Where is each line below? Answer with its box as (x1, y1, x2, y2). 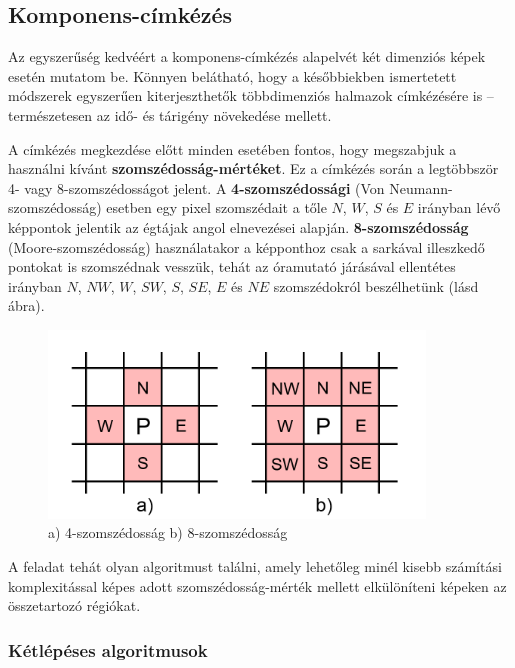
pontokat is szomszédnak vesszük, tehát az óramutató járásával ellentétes (8, 256, 456, 277)
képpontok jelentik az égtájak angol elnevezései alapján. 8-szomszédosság (8, 216, 469, 237)
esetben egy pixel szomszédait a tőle (106, 197, 327, 218)
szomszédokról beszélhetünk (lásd (273, 275, 479, 296)
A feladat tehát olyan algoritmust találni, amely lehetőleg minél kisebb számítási (8, 556, 502, 577)
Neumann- (389, 177, 453, 198)
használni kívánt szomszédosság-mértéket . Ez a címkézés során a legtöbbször (8, 158, 499, 179)
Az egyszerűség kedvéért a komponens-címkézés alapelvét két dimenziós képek (8, 46, 486, 67)
